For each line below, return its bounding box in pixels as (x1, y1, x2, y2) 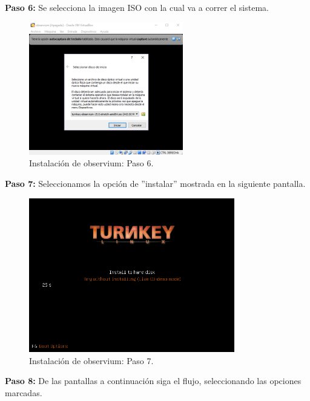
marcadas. (5, 386, 42, 399)
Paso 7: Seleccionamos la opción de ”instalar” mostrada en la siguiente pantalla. (5, 177, 306, 189)
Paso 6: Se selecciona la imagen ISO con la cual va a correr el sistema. (5, 1, 269, 13)
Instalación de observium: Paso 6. (29, 157, 154, 169)
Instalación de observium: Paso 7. (29, 354, 154, 367)
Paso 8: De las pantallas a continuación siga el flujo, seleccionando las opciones (5, 374, 302, 387)
